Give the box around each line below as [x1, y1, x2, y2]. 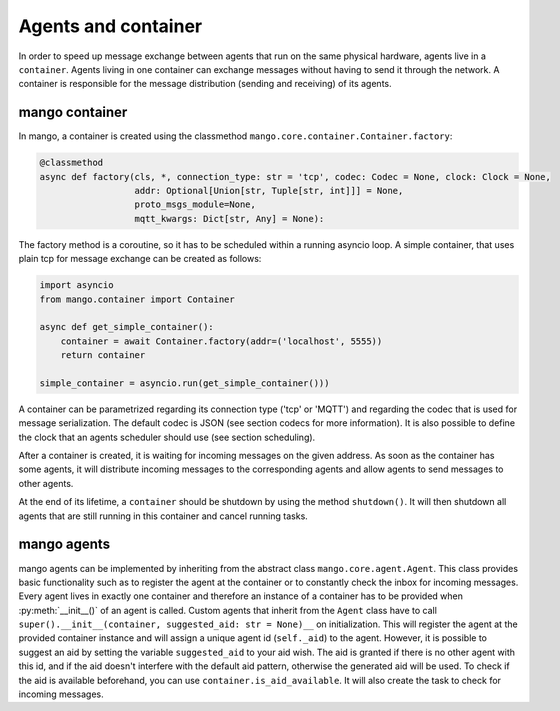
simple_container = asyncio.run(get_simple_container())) [39, 377, 330, 389]
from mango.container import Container [39, 293, 235, 305]
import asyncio [39, 280, 114, 291]
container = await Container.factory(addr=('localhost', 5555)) [60, 335, 383, 347]
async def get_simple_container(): [39, 321, 214, 333]
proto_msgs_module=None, [134, 199, 257, 210]
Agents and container [18, 15, 203, 37]
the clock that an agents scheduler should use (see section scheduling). [18, 431, 316, 443]
